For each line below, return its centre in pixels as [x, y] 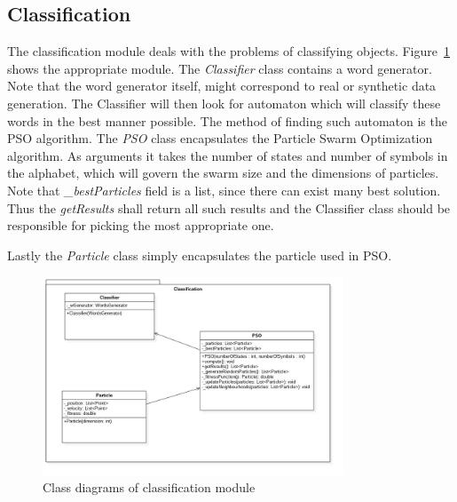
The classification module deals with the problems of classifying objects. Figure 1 [228, 51]
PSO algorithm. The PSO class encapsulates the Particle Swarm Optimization [220, 138]
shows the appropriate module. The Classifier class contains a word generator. [220, 68]
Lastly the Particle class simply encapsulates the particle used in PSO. [200, 255]
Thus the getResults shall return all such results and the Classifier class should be [229, 207]
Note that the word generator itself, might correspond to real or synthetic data [222, 86]
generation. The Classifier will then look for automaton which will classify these [224, 103]
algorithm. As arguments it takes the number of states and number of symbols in [228, 155]
